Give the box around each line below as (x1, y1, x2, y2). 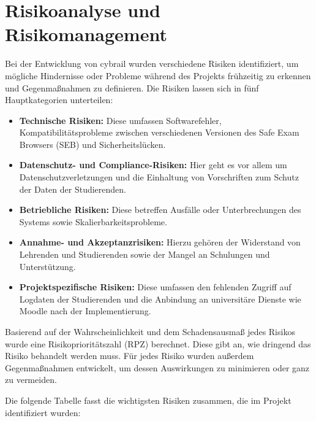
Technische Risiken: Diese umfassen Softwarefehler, (19, 114, 222, 126)
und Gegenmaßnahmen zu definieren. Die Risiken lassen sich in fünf (5, 81, 259, 94)
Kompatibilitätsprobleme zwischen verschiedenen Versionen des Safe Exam (19, 126, 299, 139)
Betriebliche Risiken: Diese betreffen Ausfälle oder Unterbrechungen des (19, 203, 301, 216)
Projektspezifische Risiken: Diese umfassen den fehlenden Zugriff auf (19, 280, 292, 293)
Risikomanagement (5, 21, 167, 47)
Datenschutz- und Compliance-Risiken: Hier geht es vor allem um (19, 158, 287, 171)
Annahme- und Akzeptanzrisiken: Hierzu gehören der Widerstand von (19, 236, 301, 249)
